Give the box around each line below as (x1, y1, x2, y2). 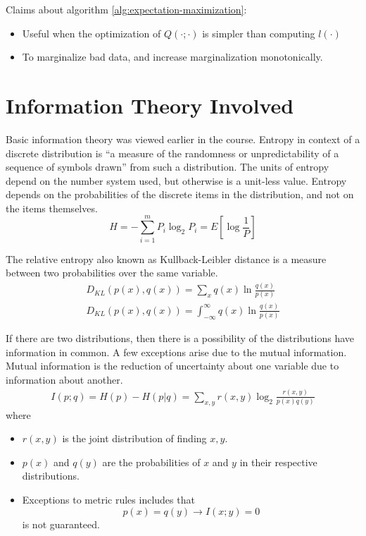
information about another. (6, 372, 123, 386)
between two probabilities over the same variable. (6, 265, 218, 280)
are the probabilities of (102, 454, 201, 469)
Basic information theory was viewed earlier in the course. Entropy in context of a (6, 131, 360, 146)
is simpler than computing (202, 25, 315, 40)
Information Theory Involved (6, 90, 294, 119)
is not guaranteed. (22, 516, 100, 531)
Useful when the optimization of (22, 25, 161, 40)
